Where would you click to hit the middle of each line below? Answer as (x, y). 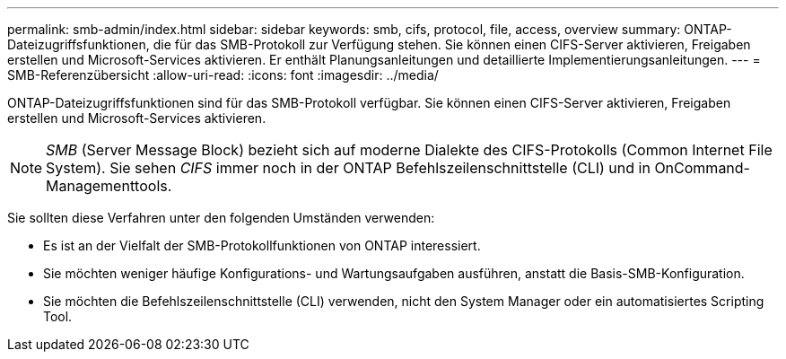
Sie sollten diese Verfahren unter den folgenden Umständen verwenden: (221, 218)
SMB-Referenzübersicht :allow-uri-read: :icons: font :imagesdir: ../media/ (223, 75)
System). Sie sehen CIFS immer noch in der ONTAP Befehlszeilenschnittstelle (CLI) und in (348, 168)
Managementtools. (109, 186)
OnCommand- (702, 168)
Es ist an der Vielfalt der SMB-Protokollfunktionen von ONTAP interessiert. (262, 245)
